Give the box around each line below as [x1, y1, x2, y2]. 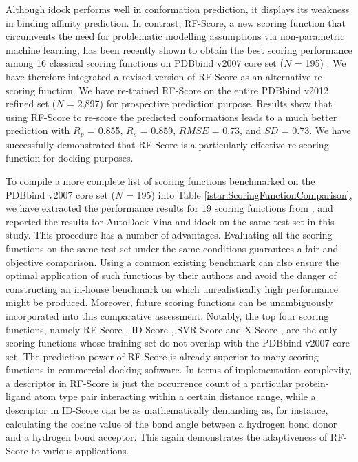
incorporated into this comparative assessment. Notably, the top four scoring [6, 308, 329, 322]
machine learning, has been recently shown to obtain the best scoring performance [6, 42, 352, 56]
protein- [295, 375, 329, 390]
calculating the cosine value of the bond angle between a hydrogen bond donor [6, 416, 337, 430]
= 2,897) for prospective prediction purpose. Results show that [67, 96, 333, 111]
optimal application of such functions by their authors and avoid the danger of [6, 268, 337, 283]
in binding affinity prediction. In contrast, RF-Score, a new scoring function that [6, 15, 346, 30]
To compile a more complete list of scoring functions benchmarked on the [6, 173, 315, 188]
